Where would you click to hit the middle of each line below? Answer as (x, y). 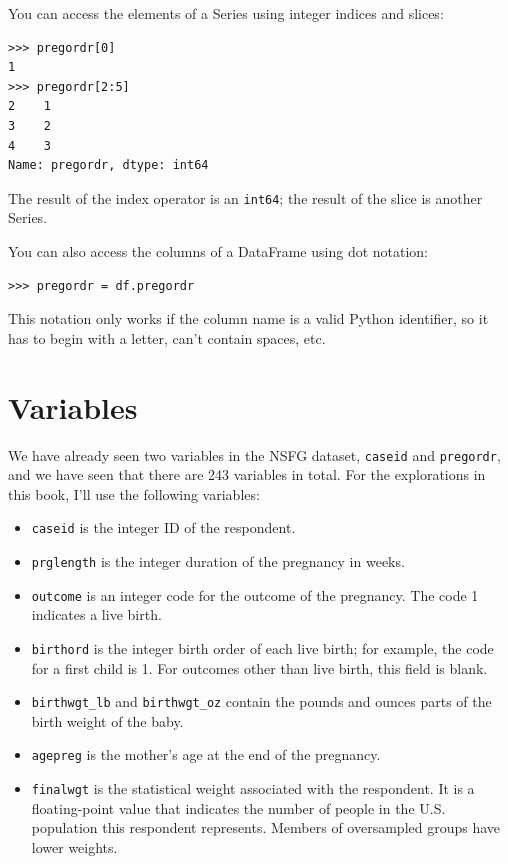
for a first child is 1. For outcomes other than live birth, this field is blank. (259, 667)
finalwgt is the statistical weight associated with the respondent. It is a (253, 788)
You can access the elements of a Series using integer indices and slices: (226, 13)
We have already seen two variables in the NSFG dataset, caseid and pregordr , (254, 454)
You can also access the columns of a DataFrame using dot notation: (218, 251)
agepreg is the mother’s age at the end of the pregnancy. (206, 754)
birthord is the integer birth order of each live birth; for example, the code (262, 647)
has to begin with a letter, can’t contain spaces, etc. (167, 337)
